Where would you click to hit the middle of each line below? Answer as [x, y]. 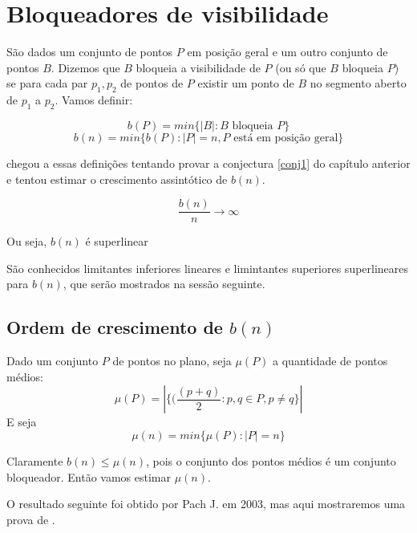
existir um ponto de [246, 83]
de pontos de [152, 83]
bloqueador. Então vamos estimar [89, 476]
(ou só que [301, 67]
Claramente [35, 460]
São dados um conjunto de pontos [90, 52]
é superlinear [117, 241]
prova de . [31, 519]
